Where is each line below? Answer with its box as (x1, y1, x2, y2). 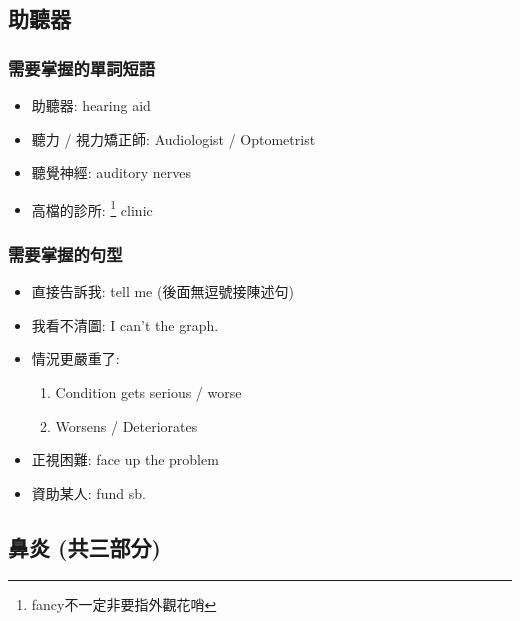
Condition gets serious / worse (55, 382, 242, 403)
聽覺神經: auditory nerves (31, 162, 192, 183)
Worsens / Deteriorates (55, 415, 198, 436)
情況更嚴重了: (31, 348, 120, 369)
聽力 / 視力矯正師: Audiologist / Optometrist (31, 128, 316, 149)
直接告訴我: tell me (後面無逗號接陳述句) (31, 281, 294, 302)
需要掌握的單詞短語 (8, 55, 156, 80)
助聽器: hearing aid (31, 95, 151, 115)
